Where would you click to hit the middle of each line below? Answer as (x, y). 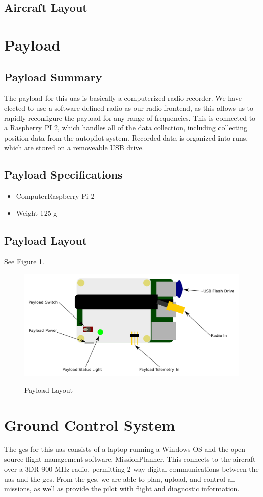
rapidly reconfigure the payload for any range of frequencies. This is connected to (130, 118)
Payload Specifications (63, 175)
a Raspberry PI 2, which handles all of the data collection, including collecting (126, 128)
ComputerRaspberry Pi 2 (55, 196)
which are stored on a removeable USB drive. (74, 147)
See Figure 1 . (24, 261)
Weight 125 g (36, 213)
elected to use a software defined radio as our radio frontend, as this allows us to (129, 107)
